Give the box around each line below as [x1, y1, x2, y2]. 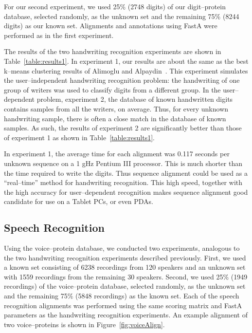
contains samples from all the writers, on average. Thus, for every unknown [4, 103, 229, 113]
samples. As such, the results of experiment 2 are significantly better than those [4, 123, 242, 133]
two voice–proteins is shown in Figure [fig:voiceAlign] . [4, 319, 165, 329]
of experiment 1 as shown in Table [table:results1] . [4, 132, 155, 142]
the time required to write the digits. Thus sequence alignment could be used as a [4, 167, 248, 178]
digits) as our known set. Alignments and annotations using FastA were [4, 20, 217, 31]
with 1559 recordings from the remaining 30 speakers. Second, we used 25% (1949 [4, 271, 248, 281]
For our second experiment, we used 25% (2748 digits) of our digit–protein [4, 1, 226, 11]
